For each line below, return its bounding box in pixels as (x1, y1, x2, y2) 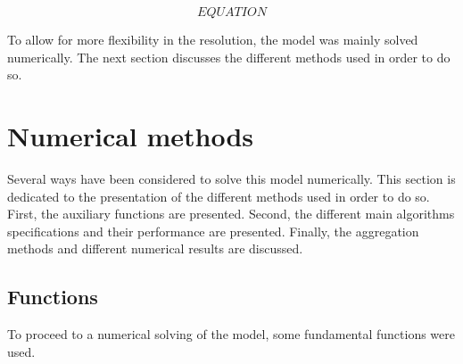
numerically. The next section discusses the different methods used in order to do (7, 47, 451, 66)
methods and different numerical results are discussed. (7, 239, 303, 258)
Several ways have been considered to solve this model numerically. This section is (7, 169, 456, 187)
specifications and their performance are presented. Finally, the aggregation (7, 221, 419, 240)
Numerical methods (7, 117, 254, 153)
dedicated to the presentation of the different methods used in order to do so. (7, 186, 430, 205)
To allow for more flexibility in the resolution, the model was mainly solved (7, 30, 418, 48)
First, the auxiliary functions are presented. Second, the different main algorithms (7, 204, 455, 223)
